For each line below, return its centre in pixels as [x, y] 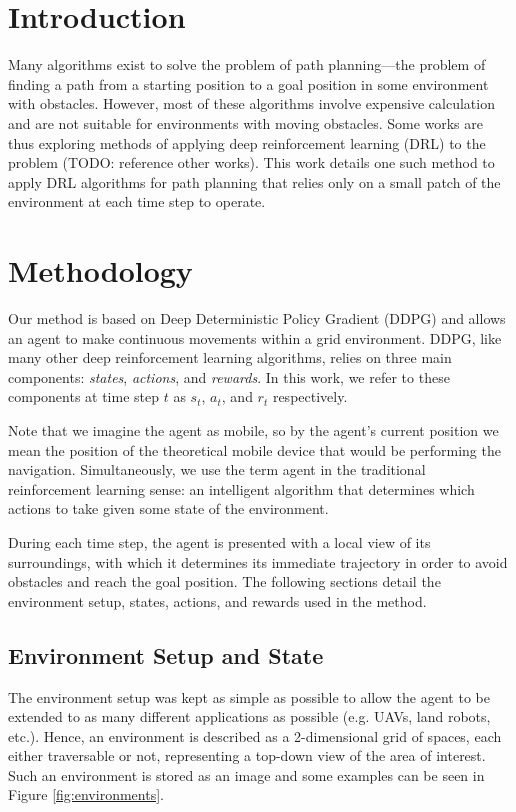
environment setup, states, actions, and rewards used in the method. [217, 600]
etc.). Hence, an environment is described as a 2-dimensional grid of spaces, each [255, 735]
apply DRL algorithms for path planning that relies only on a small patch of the [254, 181]
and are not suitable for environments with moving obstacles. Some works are [246, 122]
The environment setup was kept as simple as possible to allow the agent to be [249, 696]
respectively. [310, 396]
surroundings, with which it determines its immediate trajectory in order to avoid [258, 561]
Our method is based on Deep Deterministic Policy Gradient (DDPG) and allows [257, 318]
